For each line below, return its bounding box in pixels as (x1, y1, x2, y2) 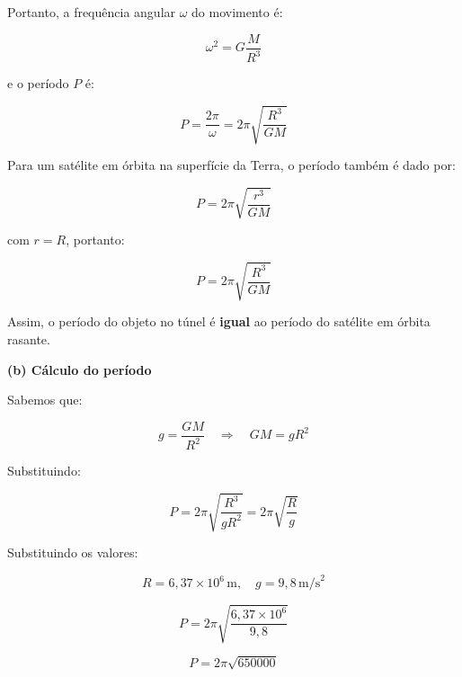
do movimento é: (191, 3, 283, 21)
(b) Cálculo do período (7, 360, 152, 379)
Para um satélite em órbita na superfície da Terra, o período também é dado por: (7, 156, 456, 174)
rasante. (7, 330, 50, 349)
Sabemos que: (7, 390, 83, 409)
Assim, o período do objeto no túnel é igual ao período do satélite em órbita (7, 312, 431, 331)
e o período (7, 74, 69, 92)
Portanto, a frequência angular (7, 3, 176, 21)
